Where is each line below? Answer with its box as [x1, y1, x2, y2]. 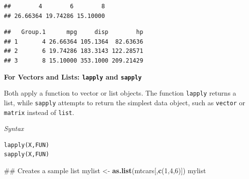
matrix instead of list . [4, 107, 74, 117]
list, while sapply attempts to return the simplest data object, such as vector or [4, 97, 245, 107]
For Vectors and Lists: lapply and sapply [4, 71, 142, 81]
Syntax [4, 123, 24, 133]
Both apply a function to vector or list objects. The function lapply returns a [4, 88, 236, 98]
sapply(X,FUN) [4, 151, 50, 158]
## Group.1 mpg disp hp [4, 29, 143, 36]
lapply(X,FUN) [4, 141, 50, 148]
